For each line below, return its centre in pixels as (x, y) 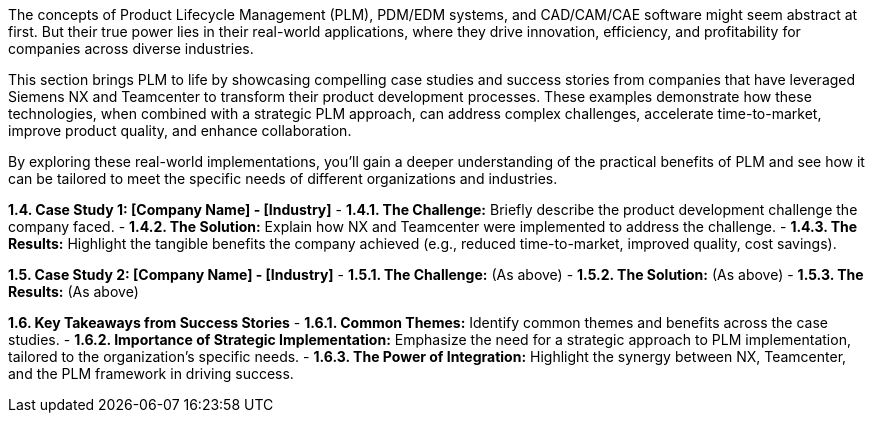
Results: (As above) (73, 291)
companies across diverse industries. (131, 48)
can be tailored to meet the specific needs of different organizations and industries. (283, 178)
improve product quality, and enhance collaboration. (180, 130)
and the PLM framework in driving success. (151, 373)
